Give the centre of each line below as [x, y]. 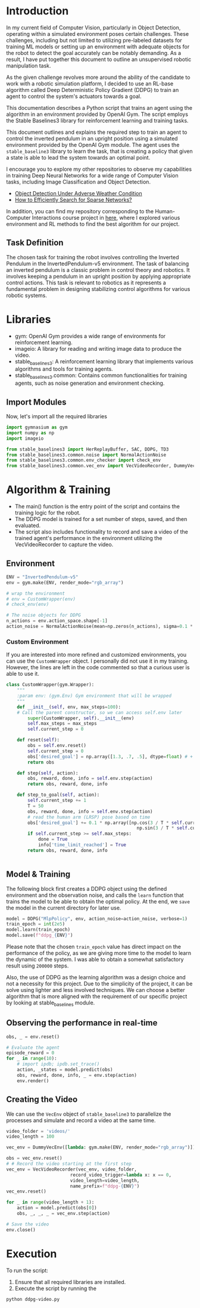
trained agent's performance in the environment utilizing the [88, 538]
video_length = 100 [30, 1137]
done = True [53, 840]
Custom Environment [37, 642]
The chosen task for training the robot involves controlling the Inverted [93, 257]
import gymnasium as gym [37, 428]
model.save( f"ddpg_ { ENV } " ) [40, 935]
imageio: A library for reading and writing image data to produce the [98, 348]
